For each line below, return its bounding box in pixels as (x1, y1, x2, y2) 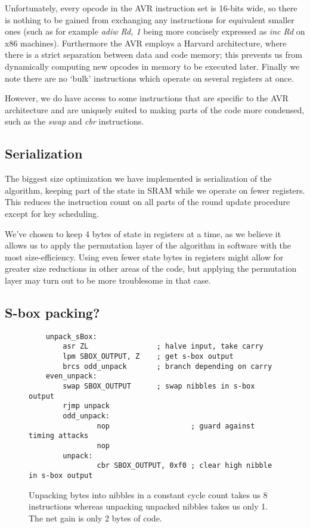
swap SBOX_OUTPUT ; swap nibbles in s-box (63, 381, 255, 390)
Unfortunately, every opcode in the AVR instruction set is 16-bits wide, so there (5, 2, 297, 14)
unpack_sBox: (45, 332, 97, 341)
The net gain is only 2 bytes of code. (29, 511, 162, 524)
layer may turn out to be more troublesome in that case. (5, 274, 211, 286)
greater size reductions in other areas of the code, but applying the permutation (5, 262, 297, 275)
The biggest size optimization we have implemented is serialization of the (5, 172, 272, 185)
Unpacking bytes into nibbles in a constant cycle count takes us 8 (29, 488, 268, 501)
